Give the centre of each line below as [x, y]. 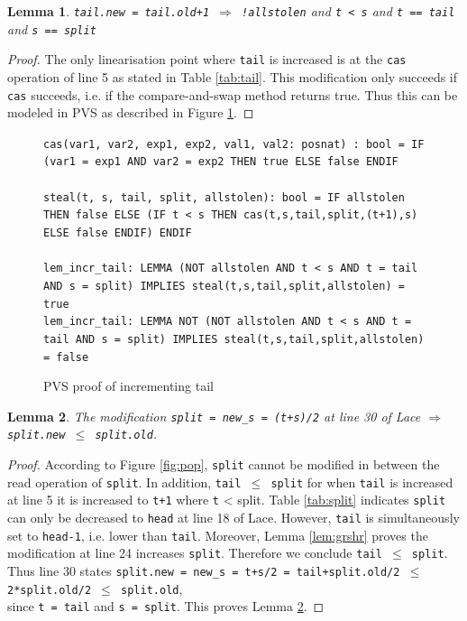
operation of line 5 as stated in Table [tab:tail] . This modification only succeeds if [233, 76]
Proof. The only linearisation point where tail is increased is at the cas [207, 59]
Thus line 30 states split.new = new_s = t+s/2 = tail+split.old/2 [204, 571]
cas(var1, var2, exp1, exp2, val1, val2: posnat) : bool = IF [234, 144]
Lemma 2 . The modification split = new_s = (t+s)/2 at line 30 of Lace [214, 416]
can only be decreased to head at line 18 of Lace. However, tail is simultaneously [233, 518]
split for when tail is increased [362, 482]
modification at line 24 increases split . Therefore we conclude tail [195, 553]
